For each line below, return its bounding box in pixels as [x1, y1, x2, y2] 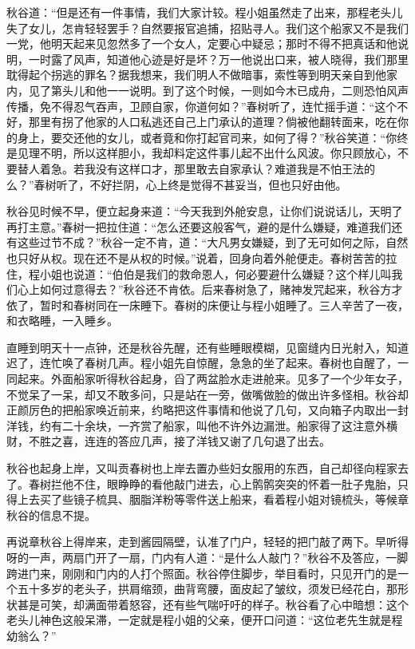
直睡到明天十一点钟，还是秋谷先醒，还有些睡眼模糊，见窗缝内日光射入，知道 [6, 338, 409, 355]
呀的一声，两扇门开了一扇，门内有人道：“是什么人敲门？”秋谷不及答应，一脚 [6, 549, 409, 565]
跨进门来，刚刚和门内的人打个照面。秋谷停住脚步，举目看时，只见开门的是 [6, 564, 397, 581]
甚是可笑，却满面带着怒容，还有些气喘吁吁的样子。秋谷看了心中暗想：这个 [17, 596, 409, 612]
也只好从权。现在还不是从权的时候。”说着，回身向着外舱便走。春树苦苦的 [6, 249, 386, 266]
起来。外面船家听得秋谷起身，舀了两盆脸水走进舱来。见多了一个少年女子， [17, 370, 409, 387]
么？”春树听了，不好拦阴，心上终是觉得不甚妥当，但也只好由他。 [6, 176, 347, 192]
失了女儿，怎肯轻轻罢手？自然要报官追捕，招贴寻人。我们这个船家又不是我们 [6, 19, 409, 36]
